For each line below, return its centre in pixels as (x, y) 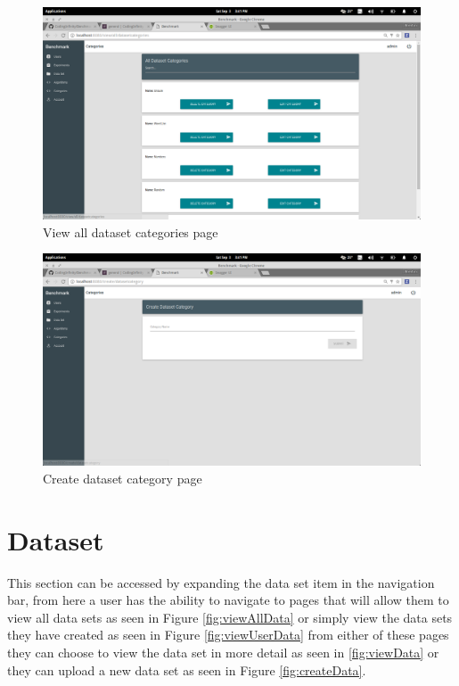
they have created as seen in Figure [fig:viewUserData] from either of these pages (228, 635)
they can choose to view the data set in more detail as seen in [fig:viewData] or (223, 653)
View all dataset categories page (131, 231)
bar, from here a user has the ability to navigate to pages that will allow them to (228, 600)
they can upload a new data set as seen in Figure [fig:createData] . (187, 669)
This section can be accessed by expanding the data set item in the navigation (221, 582)
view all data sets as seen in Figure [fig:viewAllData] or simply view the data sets (230, 617)
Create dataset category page (123, 478)
